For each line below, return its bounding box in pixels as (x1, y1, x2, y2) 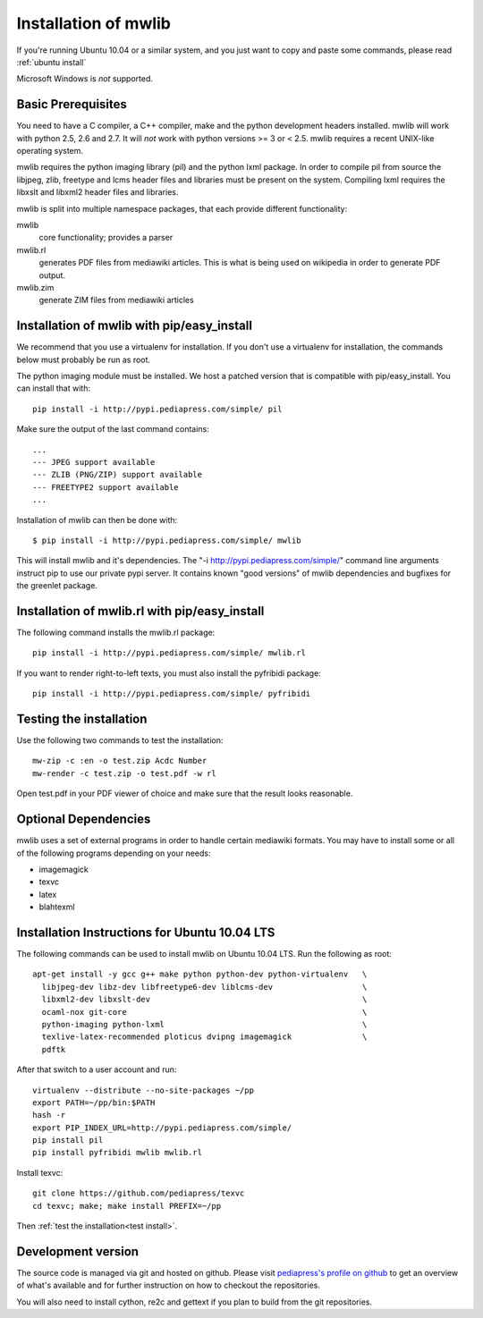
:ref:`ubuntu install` (16, 56, 87, 67)
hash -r (32, 1110, 66, 1120)
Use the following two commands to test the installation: (16, 735, 224, 746)
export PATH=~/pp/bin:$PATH (32, 1097, 156, 1108)
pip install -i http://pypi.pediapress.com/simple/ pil (32, 403, 283, 414)
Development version (16, 1244, 139, 1259)
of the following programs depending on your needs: (16, 848, 211, 858)
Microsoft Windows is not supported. (16, 73, 154, 84)
